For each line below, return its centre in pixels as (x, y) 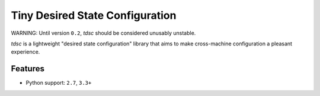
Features (28, 69)
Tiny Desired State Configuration (94, 15)
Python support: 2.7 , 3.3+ (59, 83)
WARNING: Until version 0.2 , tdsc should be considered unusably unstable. (103, 33)
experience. (25, 52)
